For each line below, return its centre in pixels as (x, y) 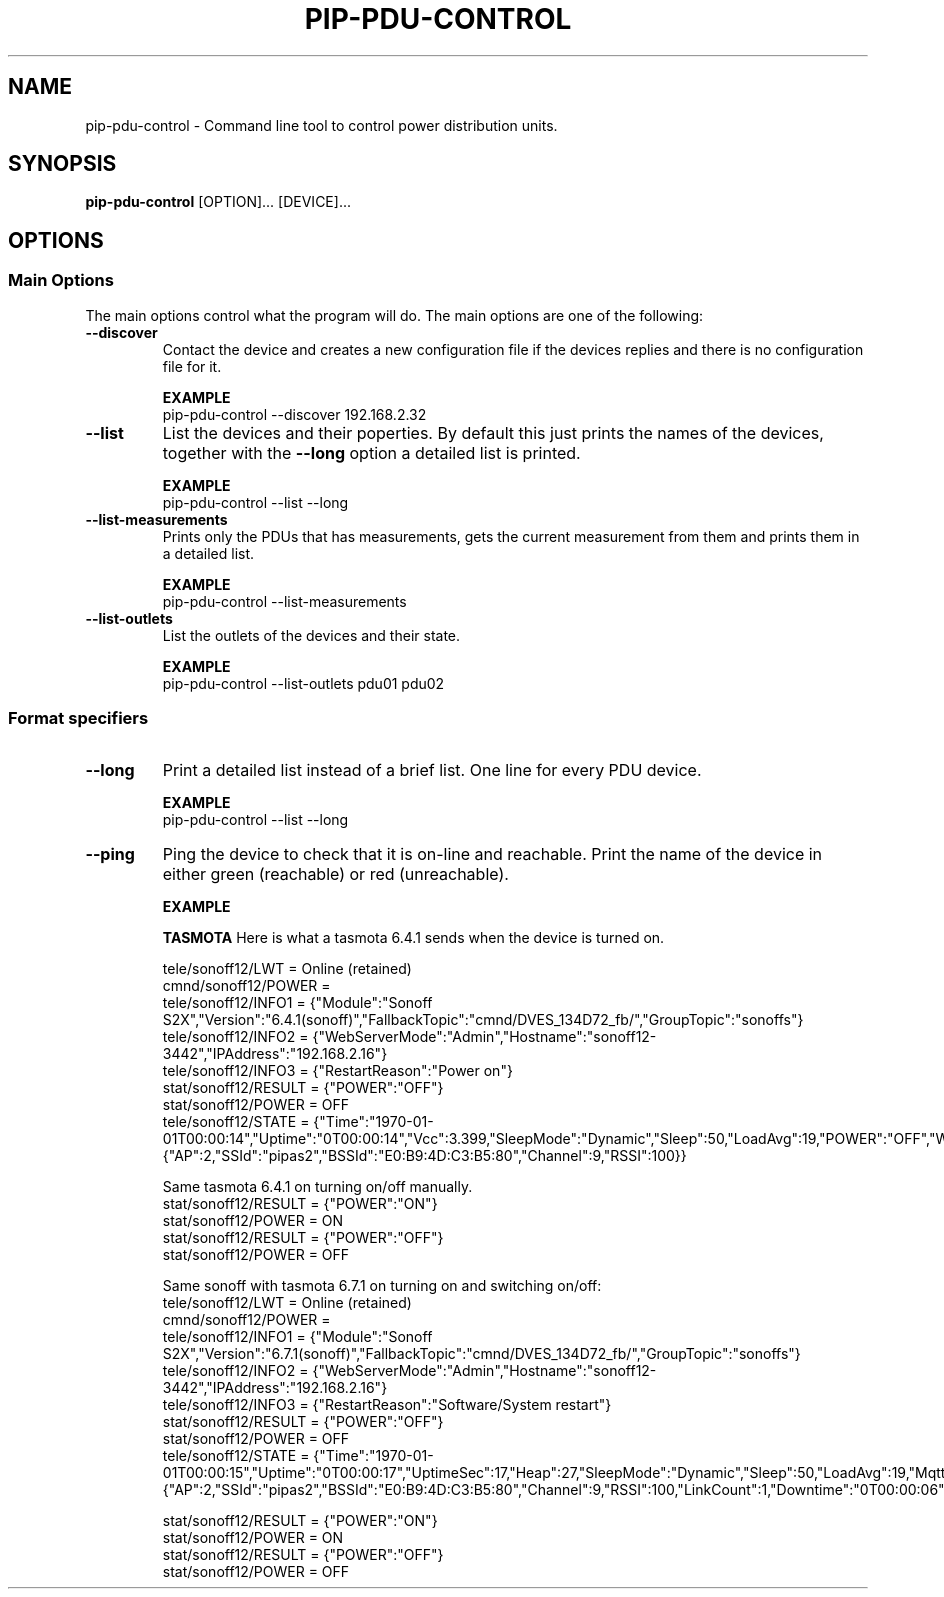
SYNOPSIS (62, 164)
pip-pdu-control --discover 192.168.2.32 (294, 414)
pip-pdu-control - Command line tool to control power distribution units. (321, 125)
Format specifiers (78, 718)
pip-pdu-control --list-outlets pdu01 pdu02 (303, 683)
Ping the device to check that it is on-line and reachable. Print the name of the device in (492, 854)
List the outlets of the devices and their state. (311, 635)
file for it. (192, 366)
